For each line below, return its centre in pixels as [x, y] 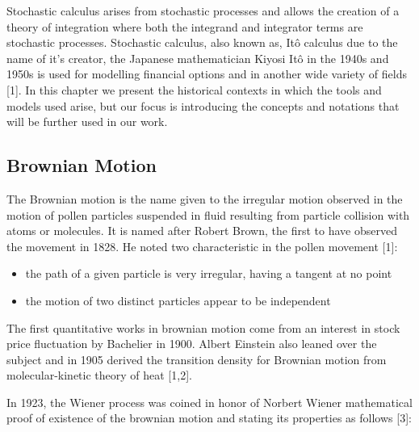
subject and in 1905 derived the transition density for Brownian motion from [197, 359]
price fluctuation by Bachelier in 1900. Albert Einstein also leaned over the [192, 344]
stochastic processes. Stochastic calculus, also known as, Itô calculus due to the [202, 42]
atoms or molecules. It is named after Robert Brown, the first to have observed [202, 231]
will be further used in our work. [87, 122]
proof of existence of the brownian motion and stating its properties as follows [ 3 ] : [209, 418]
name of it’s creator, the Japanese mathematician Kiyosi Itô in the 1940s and [198, 58]
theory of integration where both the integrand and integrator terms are [185, 26]
